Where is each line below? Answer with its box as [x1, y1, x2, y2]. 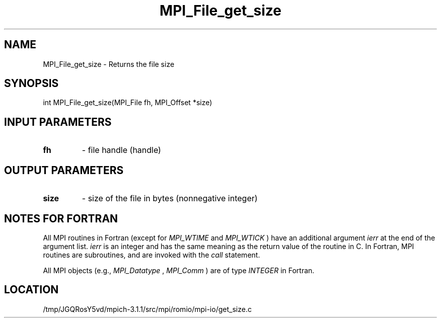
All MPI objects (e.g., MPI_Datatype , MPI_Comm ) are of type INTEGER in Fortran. [43, 266, 315, 275]
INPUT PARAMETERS [4, 115, 112, 128]
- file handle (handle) [82, 145, 161, 155]
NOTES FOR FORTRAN [4, 212, 118, 225]
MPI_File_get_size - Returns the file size [43, 59, 175, 68]
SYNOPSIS [4, 77, 59, 90]
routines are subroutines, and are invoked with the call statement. [43, 250, 260, 259]
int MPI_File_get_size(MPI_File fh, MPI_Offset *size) [43, 98, 212, 107]
